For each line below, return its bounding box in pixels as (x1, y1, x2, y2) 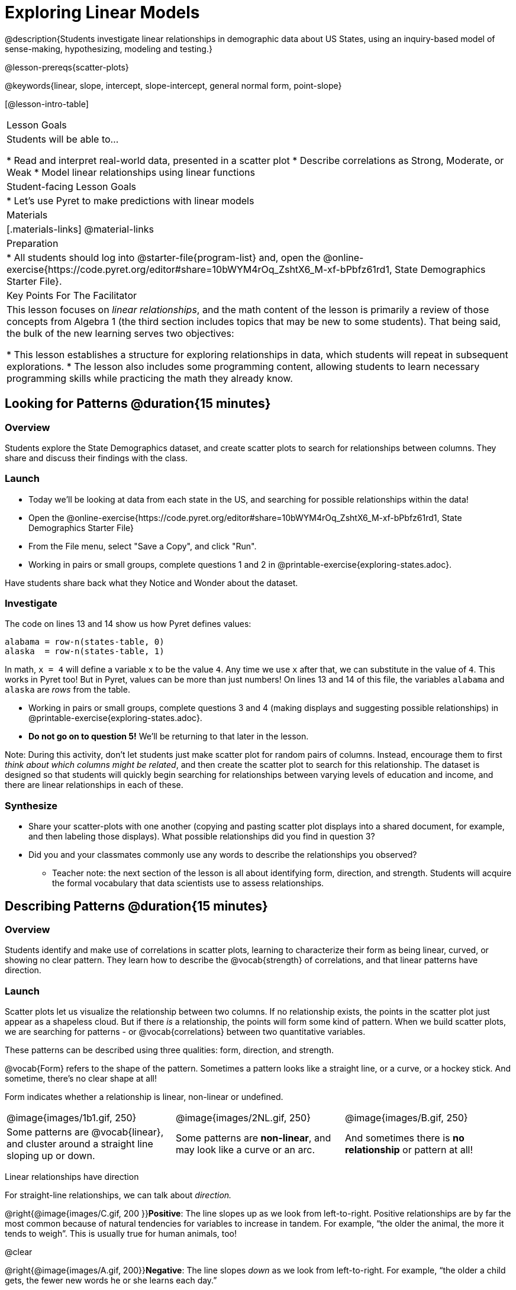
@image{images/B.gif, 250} (344, 1112, 468, 1124)
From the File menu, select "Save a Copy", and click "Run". (28, 541, 257, 551)
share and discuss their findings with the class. (5, 452, 188, 463)
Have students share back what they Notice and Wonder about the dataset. (5, 577, 298, 588)
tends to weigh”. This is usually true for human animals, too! (5, 1228, 237, 1239)
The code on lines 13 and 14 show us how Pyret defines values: (5, 619, 251, 629)
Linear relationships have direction (5, 1172, 139, 1182)
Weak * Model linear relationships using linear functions (7, 166, 255, 178)
